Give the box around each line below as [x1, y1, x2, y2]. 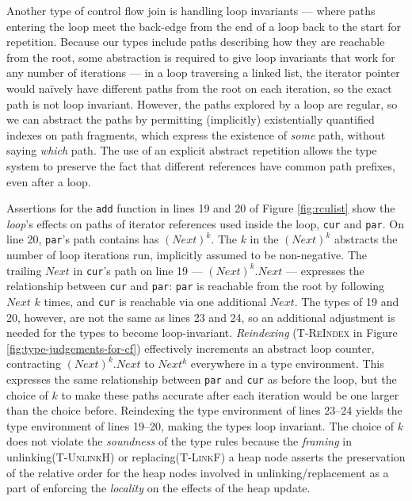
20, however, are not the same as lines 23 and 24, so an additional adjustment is [6, 308, 395, 325]
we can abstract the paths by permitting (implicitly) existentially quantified [6, 111, 375, 128]
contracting [6, 355, 61, 372]
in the [250, 231, 279, 247]
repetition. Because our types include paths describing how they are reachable [6, 33, 385, 50]
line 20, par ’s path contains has [6, 231, 159, 247]
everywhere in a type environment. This [190, 355, 384, 372]
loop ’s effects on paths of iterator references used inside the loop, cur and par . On [6, 215, 404, 231]
